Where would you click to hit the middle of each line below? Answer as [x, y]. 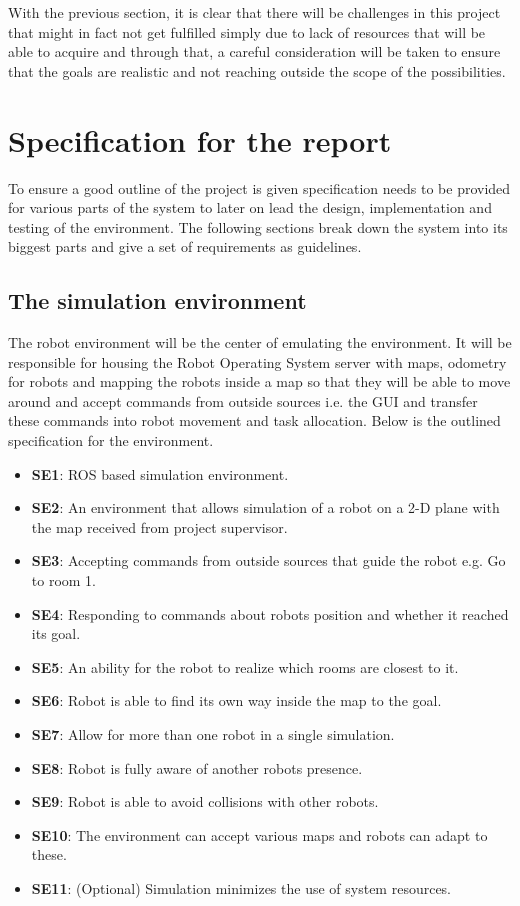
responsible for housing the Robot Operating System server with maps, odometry [257, 361]
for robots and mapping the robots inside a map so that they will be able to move [259, 381]
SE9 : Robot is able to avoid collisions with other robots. [205, 801]
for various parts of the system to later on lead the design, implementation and [250, 207]
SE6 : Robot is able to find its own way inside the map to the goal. [236, 700]
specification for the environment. [111, 440]
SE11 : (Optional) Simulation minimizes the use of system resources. [241, 887]
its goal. [56, 633]
